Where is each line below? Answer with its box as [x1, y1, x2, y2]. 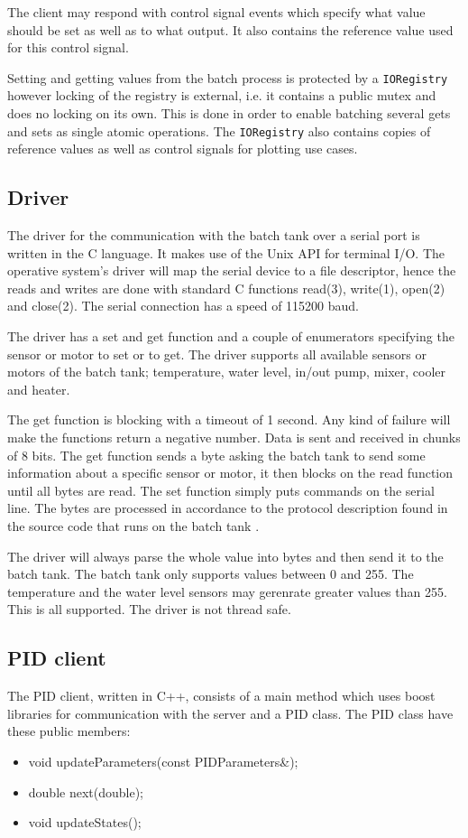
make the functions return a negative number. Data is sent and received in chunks [7, 428, 461, 447]
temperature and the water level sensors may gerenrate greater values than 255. [7, 582, 447, 601]
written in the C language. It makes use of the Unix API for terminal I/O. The [7, 243, 445, 262]
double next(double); [28, 782, 144, 801]
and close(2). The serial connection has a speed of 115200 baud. [7, 296, 359, 315]
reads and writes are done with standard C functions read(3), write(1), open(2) [7, 278, 445, 297]
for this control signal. [7, 38, 129, 57]
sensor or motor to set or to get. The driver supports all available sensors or [7, 344, 427, 363]
